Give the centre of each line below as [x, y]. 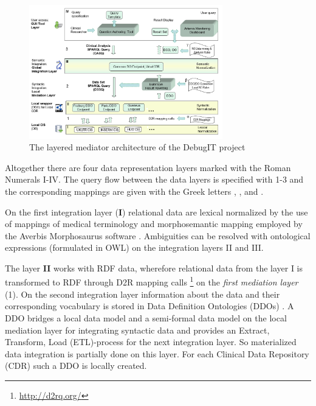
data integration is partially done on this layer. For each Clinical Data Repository [157, 353]
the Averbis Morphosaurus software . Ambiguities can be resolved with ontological [158, 235]
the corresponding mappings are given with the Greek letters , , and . [134, 191]
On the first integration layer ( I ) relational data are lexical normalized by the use [156, 212]
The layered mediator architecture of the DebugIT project [137, 147]
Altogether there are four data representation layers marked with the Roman [148, 167]
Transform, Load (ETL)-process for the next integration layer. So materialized [151, 342]
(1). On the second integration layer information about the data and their [143, 294]
